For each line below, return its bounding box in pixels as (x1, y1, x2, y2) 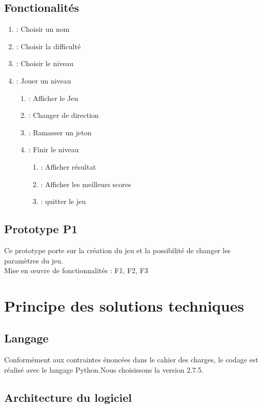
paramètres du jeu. (4, 255, 63, 266)
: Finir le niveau (28, 144, 79, 155)
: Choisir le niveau (16, 58, 74, 69)
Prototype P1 (4, 221, 78, 237)
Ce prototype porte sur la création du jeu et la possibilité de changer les (4, 244, 231, 255)
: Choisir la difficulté (16, 40, 81, 51)
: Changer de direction (28, 110, 99, 120)
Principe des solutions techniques (4, 295, 244, 316)
